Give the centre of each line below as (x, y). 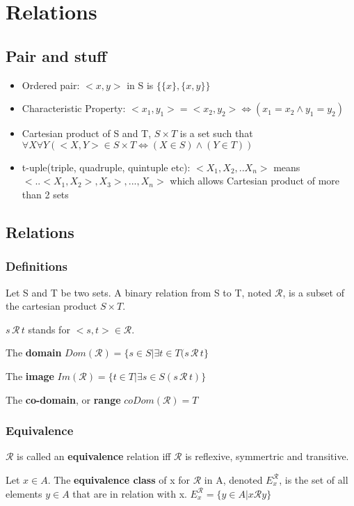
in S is (140, 85)
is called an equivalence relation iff (94, 456)
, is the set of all (314, 479)
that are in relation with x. (130, 493)
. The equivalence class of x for (119, 479)
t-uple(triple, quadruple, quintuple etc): (106, 167)
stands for (49, 329)
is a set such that (216, 133)
